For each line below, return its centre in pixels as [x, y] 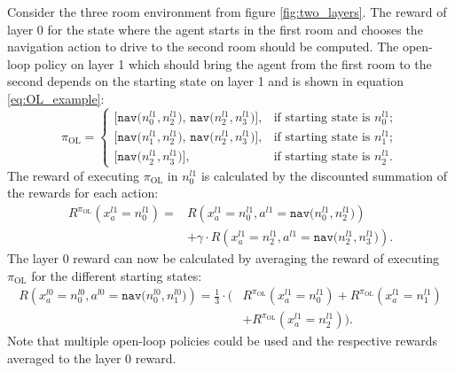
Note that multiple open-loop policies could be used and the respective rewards [222, 341]
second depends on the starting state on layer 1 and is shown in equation [205, 81]
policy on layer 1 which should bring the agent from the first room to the [233, 63]
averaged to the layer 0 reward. [92, 357]
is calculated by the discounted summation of [324, 175]
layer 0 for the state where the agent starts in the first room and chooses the [215, 29]
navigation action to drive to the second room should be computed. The [203, 47]
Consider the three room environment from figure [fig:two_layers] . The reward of [227, 12]
